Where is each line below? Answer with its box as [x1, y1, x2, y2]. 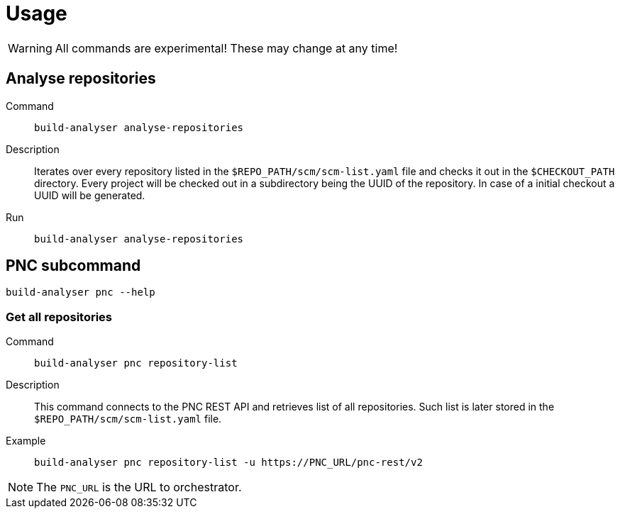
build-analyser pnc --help [6, 286, 155, 298]
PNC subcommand [6, 257, 141, 275]
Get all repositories [6, 309, 113, 324]
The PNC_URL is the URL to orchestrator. [36, 480, 242, 495]
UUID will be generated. [34, 189, 145, 201]
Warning [8, 40, 52, 55]
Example [6, 435, 46, 447]
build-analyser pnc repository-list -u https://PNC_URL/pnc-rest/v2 [34, 457, 423, 469]
